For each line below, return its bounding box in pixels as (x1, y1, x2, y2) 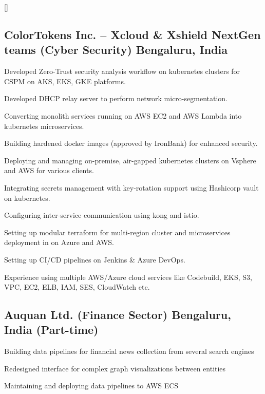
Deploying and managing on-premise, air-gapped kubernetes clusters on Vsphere (4, 155, 256, 165)
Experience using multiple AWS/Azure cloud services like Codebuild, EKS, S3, (4, 271, 252, 282)
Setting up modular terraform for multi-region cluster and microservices (4, 227, 231, 237)
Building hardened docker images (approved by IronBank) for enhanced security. (4, 138, 258, 148)
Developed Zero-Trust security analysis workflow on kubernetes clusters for (4, 66, 240, 77)
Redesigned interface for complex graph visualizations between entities (4, 363, 226, 373)
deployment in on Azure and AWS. (4, 237, 114, 248)
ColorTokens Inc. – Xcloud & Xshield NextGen (4, 26, 261, 42)
